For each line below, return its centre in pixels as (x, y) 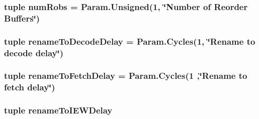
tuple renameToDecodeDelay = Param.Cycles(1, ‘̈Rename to (130, 41)
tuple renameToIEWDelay (58, 110)
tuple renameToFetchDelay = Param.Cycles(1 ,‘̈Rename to (126, 76)
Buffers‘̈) (22, 18)
